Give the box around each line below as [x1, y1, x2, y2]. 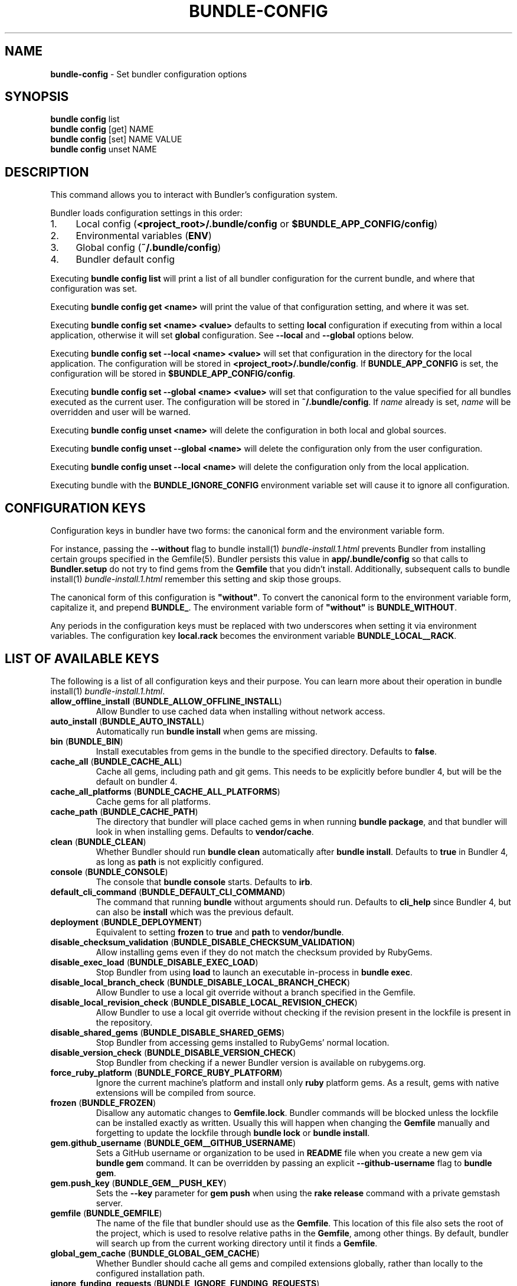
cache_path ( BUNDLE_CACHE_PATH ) [50, 806, 198, 817]
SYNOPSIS [5, 89, 69, 105]
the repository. [96, 1017, 153, 1027]
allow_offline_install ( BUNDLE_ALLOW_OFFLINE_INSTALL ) [50, 696, 282, 706]
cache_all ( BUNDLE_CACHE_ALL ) [50, 756, 182, 766]
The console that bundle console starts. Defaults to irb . [96, 876, 313, 887]
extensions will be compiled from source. [96, 1087, 256, 1098]
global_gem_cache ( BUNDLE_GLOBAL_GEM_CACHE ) [50, 1248, 260, 1258]
